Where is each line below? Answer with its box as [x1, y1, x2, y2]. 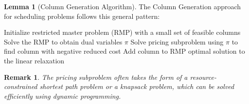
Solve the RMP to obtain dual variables [4, 36, 123, 46]
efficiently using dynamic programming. [4, 90, 121, 101]
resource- [190, 72, 216, 82]
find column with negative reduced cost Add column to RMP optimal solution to [4, 46, 245, 56]
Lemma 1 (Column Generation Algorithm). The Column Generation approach [4, 1, 241, 11]
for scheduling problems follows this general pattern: [4, 11, 160, 21]
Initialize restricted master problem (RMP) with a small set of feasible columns [4, 27, 241, 37]
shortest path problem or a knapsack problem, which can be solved [39, 81, 234, 91]
